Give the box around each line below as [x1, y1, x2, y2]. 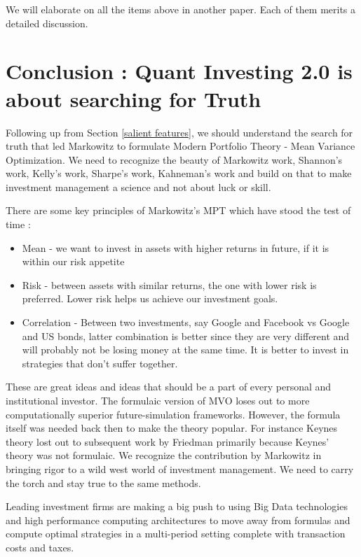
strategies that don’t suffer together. [22, 355, 178, 370]
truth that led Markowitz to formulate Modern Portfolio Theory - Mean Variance [6, 139, 355, 153]
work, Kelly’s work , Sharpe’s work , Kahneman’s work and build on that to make [6, 166, 352, 181]
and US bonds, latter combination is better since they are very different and [22, 328, 350, 343]
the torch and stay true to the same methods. [6, 475, 201, 490]
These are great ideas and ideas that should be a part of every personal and [6, 379, 332, 394]
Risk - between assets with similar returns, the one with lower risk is [22, 277, 317, 292]
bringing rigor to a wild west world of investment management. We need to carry [6, 461, 354, 476]
